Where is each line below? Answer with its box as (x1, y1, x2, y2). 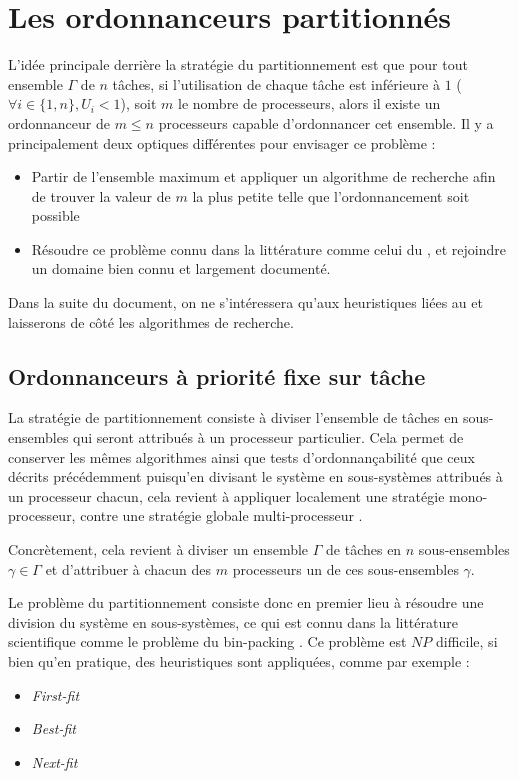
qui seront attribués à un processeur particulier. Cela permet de (73, 427, 464, 448)
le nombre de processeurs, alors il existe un (178, 93, 441, 114)
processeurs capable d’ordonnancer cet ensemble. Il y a (158, 112, 494, 133)
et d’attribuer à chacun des (45, 558, 212, 579)
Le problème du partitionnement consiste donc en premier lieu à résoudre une (8, 592, 484, 613)
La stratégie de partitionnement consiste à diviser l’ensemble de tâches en (8, 407, 459, 428)
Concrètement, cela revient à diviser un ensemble (8, 539, 309, 560)
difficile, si (436, 631, 498, 652)
